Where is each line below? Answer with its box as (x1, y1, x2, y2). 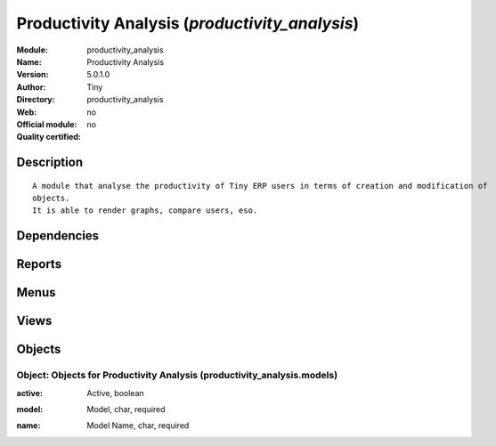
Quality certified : (16, 132, 82, 142)
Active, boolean (86, 387, 144, 398)
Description (16, 155, 84, 170)
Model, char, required (86, 404, 166, 415)
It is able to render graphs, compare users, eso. (32, 206, 258, 215)
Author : (16, 81, 46, 93)
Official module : (16, 118, 77, 129)
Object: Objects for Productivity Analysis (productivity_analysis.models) (16, 369, 338, 382)
